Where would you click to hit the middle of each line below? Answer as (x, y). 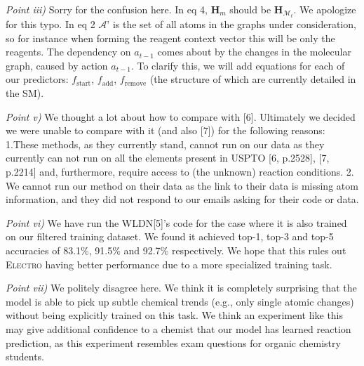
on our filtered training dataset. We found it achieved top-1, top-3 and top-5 (170, 236)
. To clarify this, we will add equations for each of (238, 65)
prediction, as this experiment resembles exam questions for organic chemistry (173, 342)
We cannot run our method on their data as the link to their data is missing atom (182, 185)
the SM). (25, 93)
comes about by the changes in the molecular (254, 52)
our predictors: (37, 79)
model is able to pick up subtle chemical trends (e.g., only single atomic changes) (180, 301)
